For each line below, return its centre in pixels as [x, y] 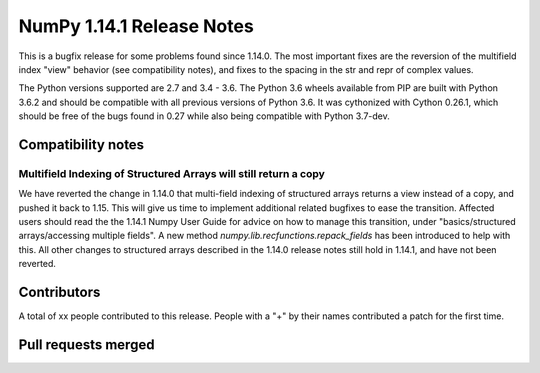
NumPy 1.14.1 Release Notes [136, 26]
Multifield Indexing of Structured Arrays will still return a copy [171, 173]
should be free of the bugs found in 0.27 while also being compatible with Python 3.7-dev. [204, 116]
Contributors [59, 292]
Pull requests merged [86, 344]
